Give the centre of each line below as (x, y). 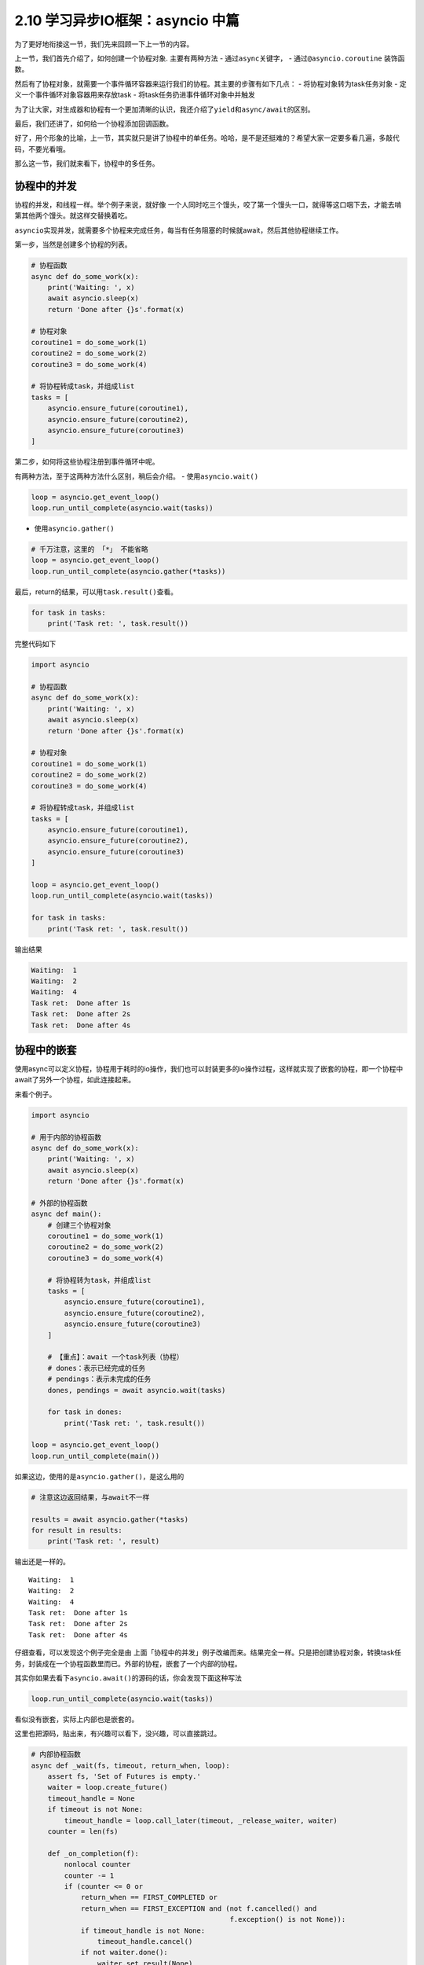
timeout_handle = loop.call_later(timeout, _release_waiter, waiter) (201, 1820)
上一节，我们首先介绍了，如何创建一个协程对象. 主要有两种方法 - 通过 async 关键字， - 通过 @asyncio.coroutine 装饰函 (210, 58)
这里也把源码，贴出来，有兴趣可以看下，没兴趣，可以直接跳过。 (118, 1734)
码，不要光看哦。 (42, 149)
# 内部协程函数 (56, 1754)
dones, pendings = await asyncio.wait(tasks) (137, 1390)
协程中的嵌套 (46, 1050)
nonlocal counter (97, 1864)
